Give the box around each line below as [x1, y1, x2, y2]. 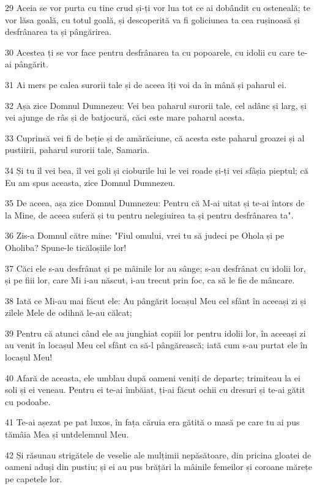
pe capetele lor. [5, 472, 62, 485]
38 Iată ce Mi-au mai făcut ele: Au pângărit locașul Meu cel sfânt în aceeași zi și [5, 294, 307, 307]
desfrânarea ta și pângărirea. [5, 25, 112, 38]
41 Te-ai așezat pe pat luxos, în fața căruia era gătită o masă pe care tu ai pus [5, 416, 300, 428]
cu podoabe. [5, 395, 51, 408]
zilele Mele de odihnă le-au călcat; [5, 306, 132, 319]
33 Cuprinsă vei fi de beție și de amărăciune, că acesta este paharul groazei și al [5, 131, 305, 144]
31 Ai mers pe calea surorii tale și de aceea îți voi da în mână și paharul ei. [5, 78, 287, 91]
